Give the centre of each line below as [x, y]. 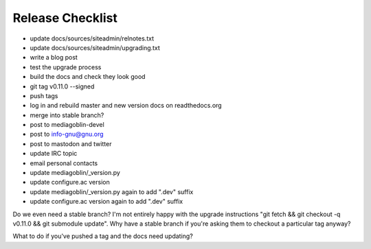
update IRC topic [54, 154]
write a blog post [54, 58]
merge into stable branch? [67, 115]
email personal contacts [64, 163]
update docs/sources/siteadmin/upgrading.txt [95, 47]
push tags [44, 95]
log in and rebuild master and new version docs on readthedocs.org [126, 106]
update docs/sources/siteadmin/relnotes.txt [92, 38]
